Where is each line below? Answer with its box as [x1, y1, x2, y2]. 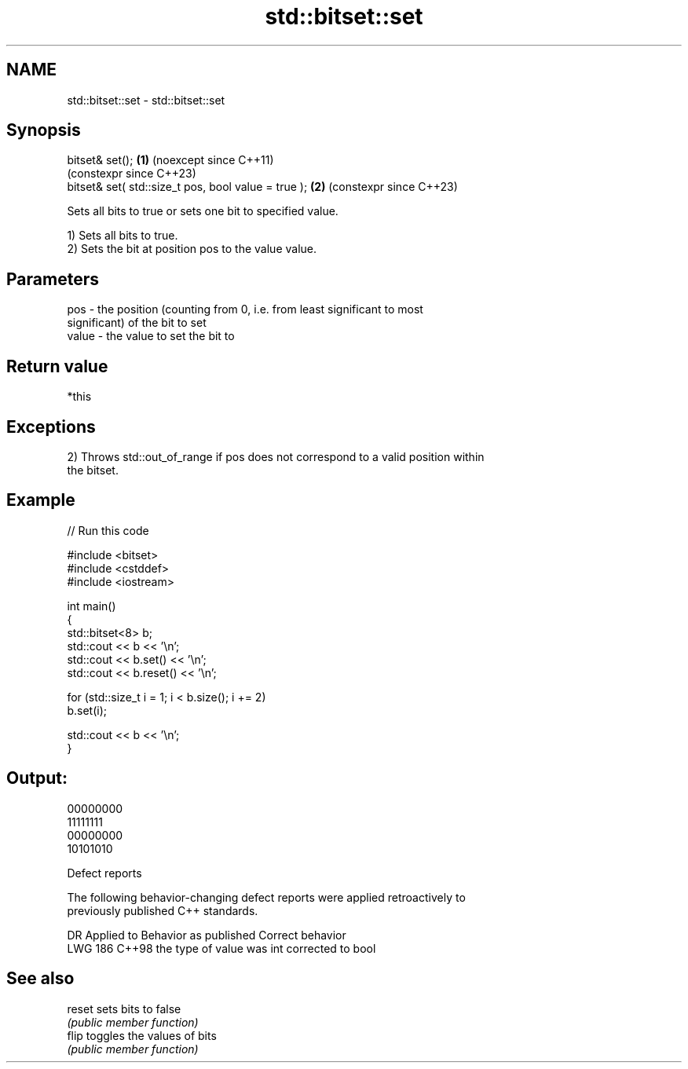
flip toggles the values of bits [67, 1028, 217, 1042]
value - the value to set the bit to [67, 329, 235, 343]
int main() [67, 599, 116, 613]
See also [6, 968, 75, 989]
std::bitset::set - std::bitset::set [67, 93, 225, 107]
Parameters [6, 269, 99, 289]
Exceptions [6, 416, 96, 437]
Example [6, 490, 75, 511]
